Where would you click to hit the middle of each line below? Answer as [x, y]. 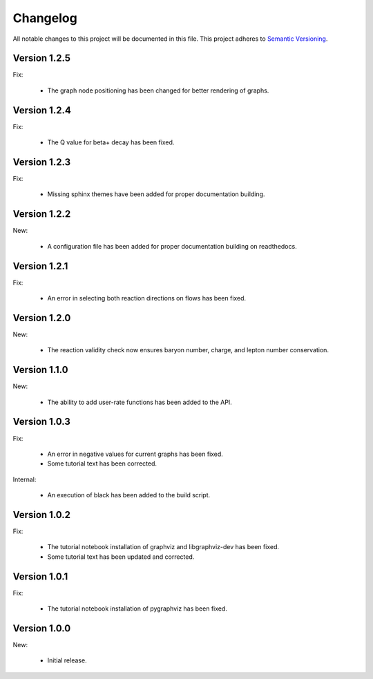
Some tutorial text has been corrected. [102, 463]
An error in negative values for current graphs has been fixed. [135, 454]
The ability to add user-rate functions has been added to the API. [140, 402]
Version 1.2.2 [42, 214]
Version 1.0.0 [42, 628]
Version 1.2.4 [42, 110]
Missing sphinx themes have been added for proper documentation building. [156, 194]
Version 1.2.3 [42, 162]
